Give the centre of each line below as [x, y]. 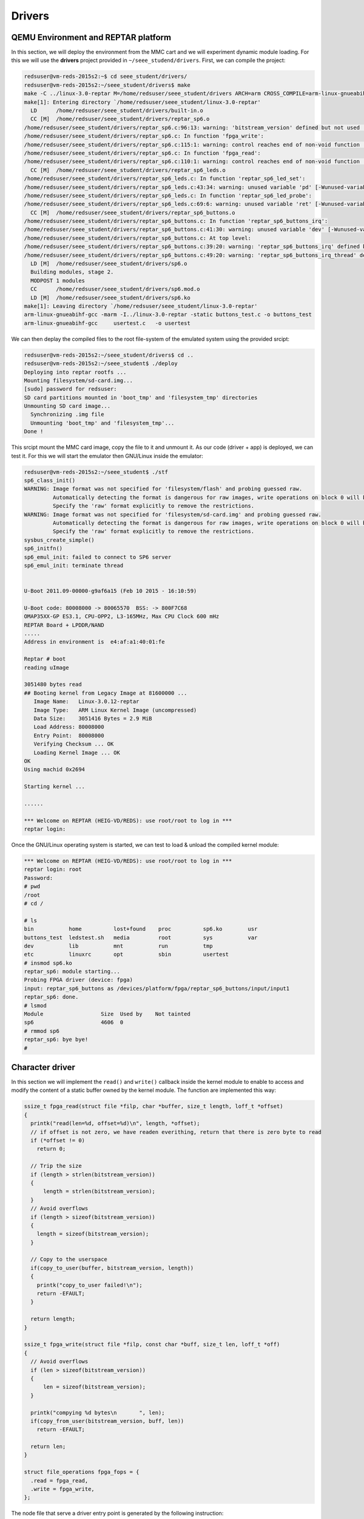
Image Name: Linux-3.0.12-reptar [86, 701]
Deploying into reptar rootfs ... [75, 372]
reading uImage [46, 667]
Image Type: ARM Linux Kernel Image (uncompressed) [115, 710]
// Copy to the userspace [69, 1260]
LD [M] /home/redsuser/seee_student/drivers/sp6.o [109, 264]
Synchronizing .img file [67, 414]
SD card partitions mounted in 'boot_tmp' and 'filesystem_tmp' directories [141, 397]
